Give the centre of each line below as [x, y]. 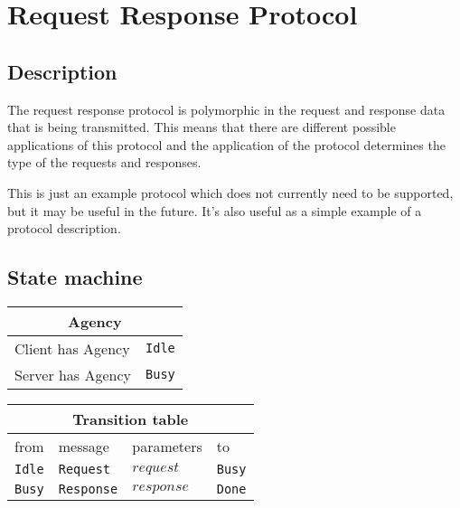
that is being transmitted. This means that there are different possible [202, 127]
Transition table [131, 419]
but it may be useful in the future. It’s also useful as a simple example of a [215, 210]
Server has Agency [73, 374]
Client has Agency [72, 348]
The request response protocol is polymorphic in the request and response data [226, 109]
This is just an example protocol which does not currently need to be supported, [230, 192]
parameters [167, 446]
